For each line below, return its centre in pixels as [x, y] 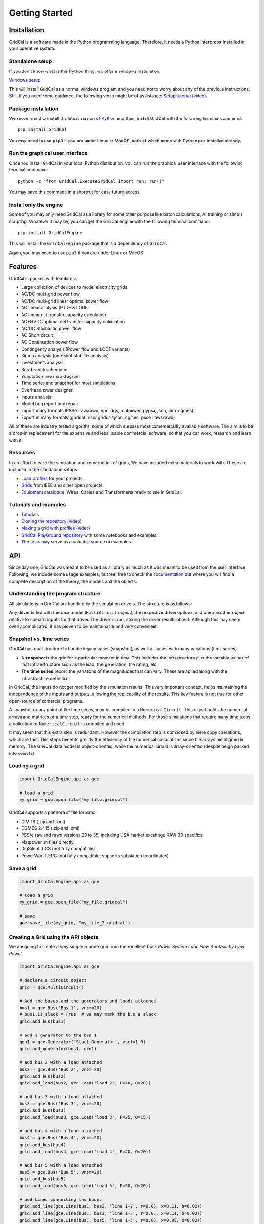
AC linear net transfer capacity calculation [64, 315]
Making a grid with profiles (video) [56, 528]
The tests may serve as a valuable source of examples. [77, 542]
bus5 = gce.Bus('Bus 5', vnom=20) [61, 1172]
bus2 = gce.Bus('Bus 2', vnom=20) [61, 1069]
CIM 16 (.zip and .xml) [43, 821]
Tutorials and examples [37, 505]
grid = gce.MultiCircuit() [52, 987]
